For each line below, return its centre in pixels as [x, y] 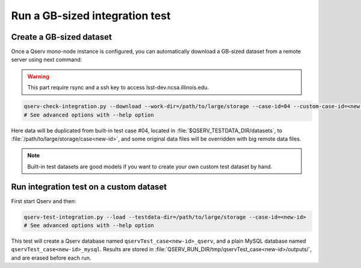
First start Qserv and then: [44, 201]
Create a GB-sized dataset [62, 37]
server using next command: [47, 59]
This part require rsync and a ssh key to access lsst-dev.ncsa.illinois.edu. [118, 88]
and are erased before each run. [51, 258]
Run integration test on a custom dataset [89, 187]
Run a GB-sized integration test [91, 16]
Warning [38, 76]
